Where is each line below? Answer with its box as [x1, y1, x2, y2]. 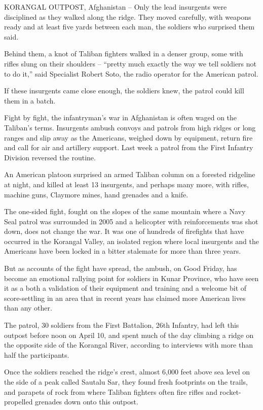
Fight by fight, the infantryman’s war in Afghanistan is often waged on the [4, 112, 237, 123]
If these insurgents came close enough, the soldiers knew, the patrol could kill [4, 85, 244, 96]
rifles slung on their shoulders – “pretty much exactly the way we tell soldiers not [4, 58, 257, 69]
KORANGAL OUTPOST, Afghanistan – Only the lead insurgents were [4, 2, 227, 12]
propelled [4, 396, 33, 407]
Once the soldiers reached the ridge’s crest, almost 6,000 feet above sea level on [4, 366, 250, 377]
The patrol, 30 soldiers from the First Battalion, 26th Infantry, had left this [4, 320, 239, 330]
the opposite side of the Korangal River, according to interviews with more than [4, 339, 253, 350]
